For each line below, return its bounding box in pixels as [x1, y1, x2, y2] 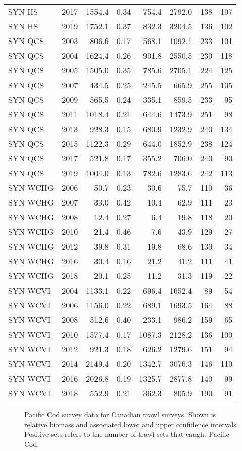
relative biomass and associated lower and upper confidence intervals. [24, 419, 238, 429]
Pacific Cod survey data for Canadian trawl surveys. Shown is [24, 409, 216, 419]
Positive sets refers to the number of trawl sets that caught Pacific [24, 429, 229, 439]
